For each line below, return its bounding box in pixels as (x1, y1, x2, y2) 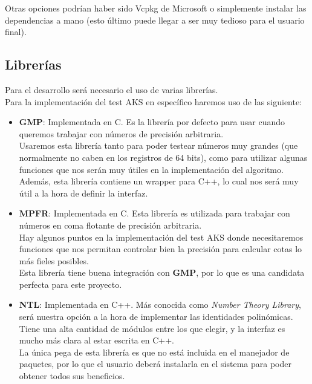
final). (5, 25, 27, 38)
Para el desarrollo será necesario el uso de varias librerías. (5, 83, 218, 96)
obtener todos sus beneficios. (19, 369, 125, 382)
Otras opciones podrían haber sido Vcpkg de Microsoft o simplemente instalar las (5, 2, 307, 14)
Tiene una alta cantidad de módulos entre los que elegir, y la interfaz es (19, 322, 285, 334)
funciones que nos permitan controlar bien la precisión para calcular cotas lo (19, 242, 302, 255)
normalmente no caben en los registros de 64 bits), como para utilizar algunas (19, 151, 308, 163)
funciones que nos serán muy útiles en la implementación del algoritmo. (19, 163, 284, 175)
